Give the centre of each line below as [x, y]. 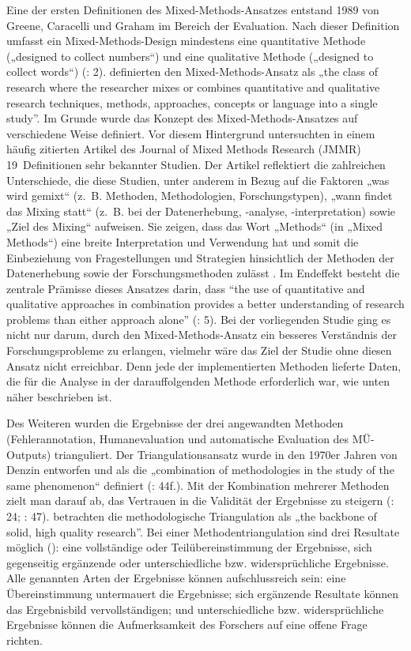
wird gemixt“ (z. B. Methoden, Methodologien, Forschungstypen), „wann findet [200, 196]
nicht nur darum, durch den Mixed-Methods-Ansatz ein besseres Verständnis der [202, 335]
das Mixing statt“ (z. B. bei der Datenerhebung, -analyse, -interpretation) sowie [201, 211]
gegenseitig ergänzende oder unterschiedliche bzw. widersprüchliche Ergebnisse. [198, 562]
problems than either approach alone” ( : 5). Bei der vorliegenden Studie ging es [199, 319]
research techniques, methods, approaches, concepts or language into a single [192, 102]
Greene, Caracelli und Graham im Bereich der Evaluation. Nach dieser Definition [203, 25]
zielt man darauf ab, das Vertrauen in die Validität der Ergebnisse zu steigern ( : [200, 500]
